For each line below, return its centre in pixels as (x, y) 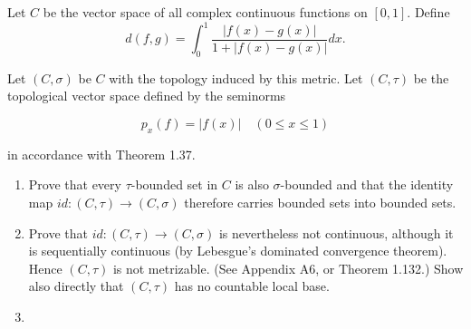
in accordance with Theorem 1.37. (101, 154)
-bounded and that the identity (367, 184)
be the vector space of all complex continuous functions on (205, 12)
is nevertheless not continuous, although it (336, 232)
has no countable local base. (252, 286)
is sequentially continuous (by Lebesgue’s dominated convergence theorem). (238, 251)
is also (252, 184)
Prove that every (75, 184)
